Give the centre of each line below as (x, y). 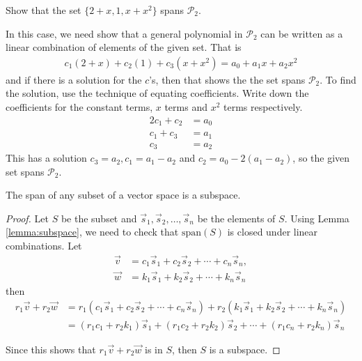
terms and (186, 107)
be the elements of (236, 218)
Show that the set (44, 10)
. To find (338, 79)
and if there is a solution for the (74, 79)
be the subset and (99, 218)
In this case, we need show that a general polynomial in (124, 33)
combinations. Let (44, 246)
